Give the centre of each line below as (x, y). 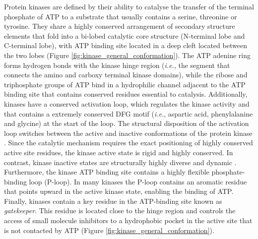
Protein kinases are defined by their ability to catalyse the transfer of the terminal (129, 6)
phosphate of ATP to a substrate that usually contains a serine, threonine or (121, 16)
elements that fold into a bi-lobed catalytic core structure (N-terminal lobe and (125, 35)
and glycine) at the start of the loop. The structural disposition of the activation (127, 123)
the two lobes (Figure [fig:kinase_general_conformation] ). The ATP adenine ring (127, 55)
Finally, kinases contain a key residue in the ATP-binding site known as (113, 201)
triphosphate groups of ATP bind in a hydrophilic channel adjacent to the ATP (125, 84)
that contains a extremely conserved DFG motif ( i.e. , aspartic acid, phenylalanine (129, 113)
